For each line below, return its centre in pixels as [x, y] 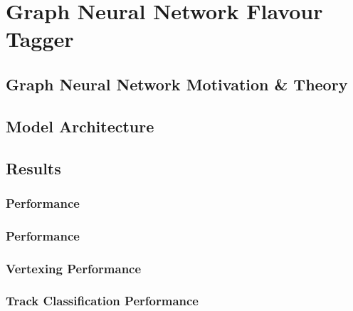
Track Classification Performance [102, 301]
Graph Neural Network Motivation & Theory [177, 84]
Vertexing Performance [74, 268]
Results [33, 168]
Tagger [40, 39]
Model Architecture [80, 126]
